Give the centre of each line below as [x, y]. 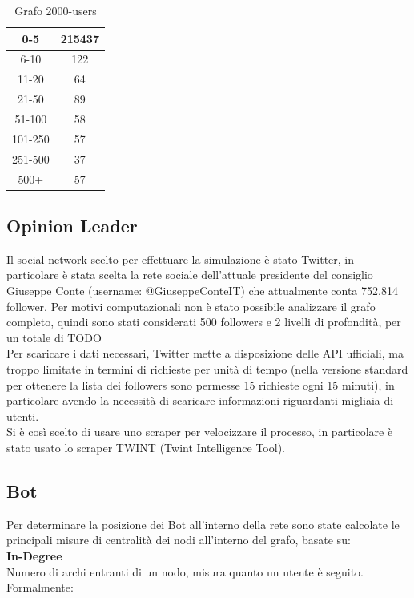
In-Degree [34, 555]
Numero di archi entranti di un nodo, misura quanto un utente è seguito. [185, 571]
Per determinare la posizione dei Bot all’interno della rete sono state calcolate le [203, 524]
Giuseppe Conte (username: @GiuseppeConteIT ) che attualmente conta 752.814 [202, 290]
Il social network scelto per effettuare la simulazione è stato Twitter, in [181, 259]
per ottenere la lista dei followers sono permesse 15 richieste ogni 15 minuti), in [201, 384]
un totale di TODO [54, 337]
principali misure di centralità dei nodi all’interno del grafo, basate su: [179, 540]
